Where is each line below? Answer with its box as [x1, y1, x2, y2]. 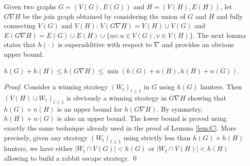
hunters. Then [200, 82, 242, 92]
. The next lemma [193, 30, 246, 40]
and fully [216, 11, 243, 21]
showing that [187, 92, 227, 102]
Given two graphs [4, 1, 56, 11]
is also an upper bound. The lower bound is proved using [57, 113, 227, 123]
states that [4, 39, 36, 50]
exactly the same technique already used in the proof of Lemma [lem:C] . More [4, 122, 236, 133]
